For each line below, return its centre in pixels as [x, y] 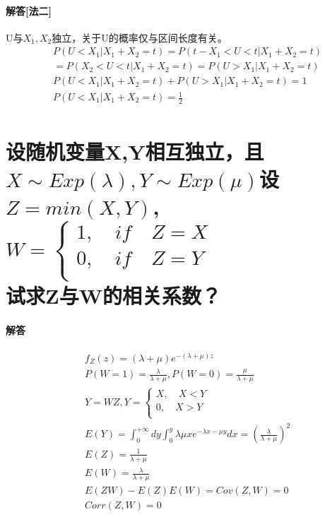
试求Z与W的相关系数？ [113, 295]
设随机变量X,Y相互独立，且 [135, 151]
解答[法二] [29, 10]
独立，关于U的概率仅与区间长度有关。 [140, 37]
